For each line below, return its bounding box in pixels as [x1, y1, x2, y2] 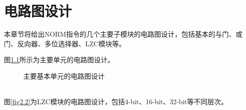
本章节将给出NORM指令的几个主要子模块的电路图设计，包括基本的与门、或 [4, 29, 243, 39]
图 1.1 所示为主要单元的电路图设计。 [4, 55, 114, 65]
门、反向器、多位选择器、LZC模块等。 [4, 38, 126, 48]
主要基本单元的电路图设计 [23, 70, 105, 81]
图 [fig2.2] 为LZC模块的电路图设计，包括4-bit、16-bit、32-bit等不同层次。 [4, 96, 228, 107]
